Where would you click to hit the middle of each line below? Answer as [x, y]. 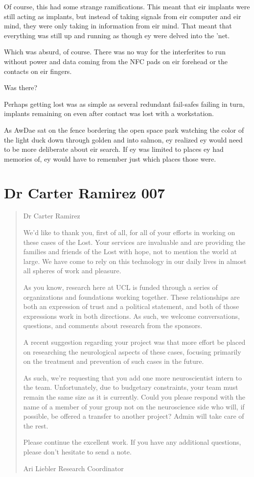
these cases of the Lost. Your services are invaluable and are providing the [134, 242]
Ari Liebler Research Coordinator [73, 468]
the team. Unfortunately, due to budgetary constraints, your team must [131, 387]
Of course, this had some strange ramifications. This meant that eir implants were [127, 6]
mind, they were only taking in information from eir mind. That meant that [118, 26]
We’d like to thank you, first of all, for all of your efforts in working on [129, 232]
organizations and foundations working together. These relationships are [131, 297]
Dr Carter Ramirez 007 [85, 192]
